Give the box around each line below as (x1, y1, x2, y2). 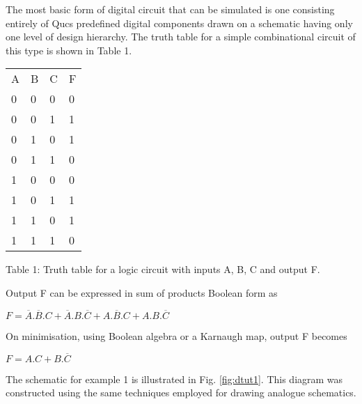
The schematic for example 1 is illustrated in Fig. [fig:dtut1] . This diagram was (6, 371, 343, 386)
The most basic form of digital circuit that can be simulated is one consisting (6, 2, 335, 16)
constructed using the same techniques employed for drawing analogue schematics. (6, 385, 356, 400)
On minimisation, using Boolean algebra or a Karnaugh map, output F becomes (6, 328, 347, 343)
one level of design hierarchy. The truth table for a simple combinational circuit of (6, 29, 356, 44)
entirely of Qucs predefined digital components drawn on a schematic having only (6, 15, 353, 30)
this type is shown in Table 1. (6, 42, 132, 57)
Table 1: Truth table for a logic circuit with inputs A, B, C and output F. (6, 262, 320, 277)
